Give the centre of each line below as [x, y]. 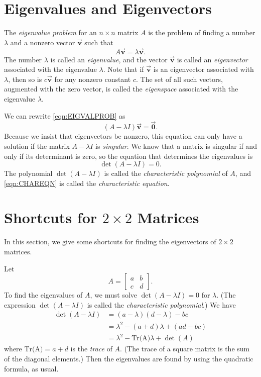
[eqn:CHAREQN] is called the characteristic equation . [87, 183]
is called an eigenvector [212, 59]
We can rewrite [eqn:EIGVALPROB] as [65, 115]
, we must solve [114, 295]
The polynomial [28, 173]
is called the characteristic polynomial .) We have [161, 304]
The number [23, 59]
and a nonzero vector [43, 42]
